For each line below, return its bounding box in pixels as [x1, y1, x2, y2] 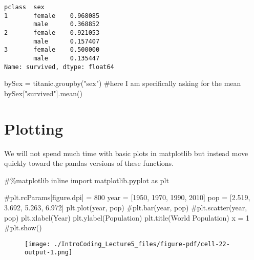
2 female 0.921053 [4, 29, 100, 36]
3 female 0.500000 [4, 46, 100, 54]
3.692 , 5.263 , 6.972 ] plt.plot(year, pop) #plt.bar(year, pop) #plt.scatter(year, [4, 202, 247, 212]
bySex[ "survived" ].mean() [4, 88, 82, 98]
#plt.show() [4, 222, 42, 233]
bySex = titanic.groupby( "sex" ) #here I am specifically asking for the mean [4, 78, 241, 89]
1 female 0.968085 [4, 12, 100, 19]
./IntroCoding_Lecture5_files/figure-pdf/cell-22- [54, 240, 230, 248]
